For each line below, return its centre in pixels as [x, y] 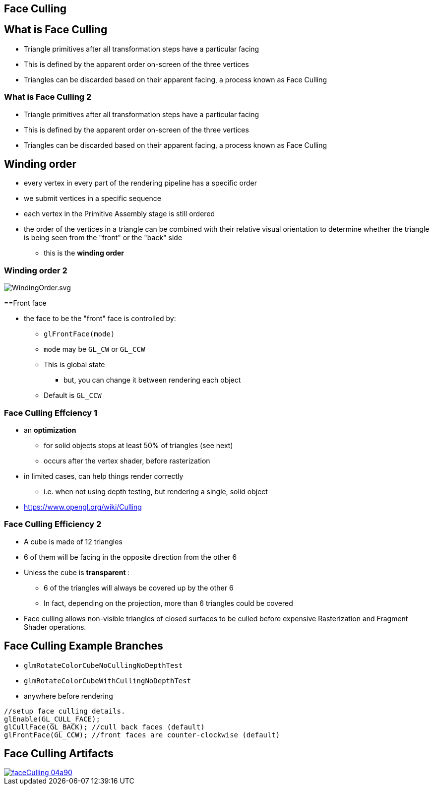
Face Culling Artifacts [59, 753]
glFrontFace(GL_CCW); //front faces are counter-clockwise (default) [142, 735]
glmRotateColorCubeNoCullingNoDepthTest [103, 665]
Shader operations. [55, 627]
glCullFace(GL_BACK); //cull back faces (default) [104, 727]
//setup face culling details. [65, 711]
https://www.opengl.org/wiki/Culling [83, 507]
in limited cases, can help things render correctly [104, 476]
